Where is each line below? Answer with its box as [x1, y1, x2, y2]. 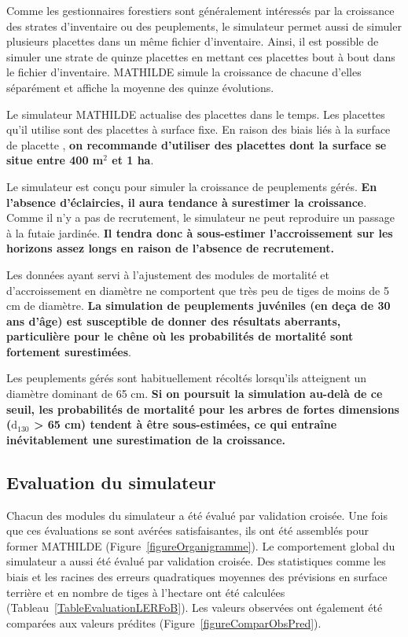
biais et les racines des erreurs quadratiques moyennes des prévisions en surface [6, 569, 388, 585]
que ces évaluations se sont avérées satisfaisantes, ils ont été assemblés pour [6, 522, 369, 539]
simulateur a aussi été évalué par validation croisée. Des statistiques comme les [6, 553, 386, 569]
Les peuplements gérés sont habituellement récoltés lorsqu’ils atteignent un [6, 370, 367, 386]
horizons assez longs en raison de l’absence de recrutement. [6, 240, 335, 256]
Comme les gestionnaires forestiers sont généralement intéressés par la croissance [6, 2, 395, 18]
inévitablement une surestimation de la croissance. [6, 431, 286, 447]
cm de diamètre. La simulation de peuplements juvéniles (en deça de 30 [6, 297, 391, 314]
